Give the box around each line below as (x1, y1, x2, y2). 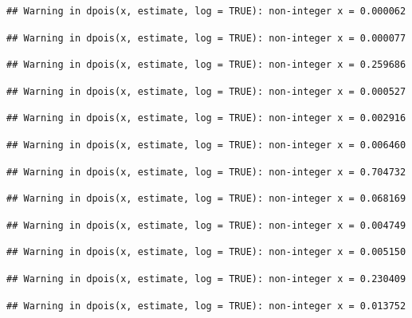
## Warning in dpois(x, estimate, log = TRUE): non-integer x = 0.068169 (6, 193, 406, 205)
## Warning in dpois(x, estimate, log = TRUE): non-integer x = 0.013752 (6, 300, 406, 312)
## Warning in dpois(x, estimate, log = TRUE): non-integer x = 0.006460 (6, 139, 406, 151)
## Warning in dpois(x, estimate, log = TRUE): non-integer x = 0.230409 (6, 273, 406, 285)
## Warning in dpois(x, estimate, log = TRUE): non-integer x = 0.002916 (6, 112, 406, 124)
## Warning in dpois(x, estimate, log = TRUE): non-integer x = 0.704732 (6, 166, 406, 178)
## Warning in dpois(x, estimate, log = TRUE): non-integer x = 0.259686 (6, 59, 406, 71)
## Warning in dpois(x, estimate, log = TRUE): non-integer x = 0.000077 (6, 32, 406, 44)
